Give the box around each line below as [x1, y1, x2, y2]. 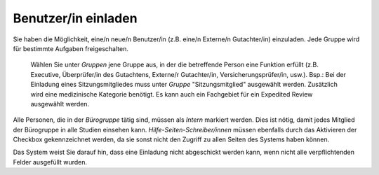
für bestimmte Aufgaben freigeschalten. [13, 44, 129, 52]
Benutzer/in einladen [13, 10, 138, 26]
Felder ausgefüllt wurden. [13, 157, 88, 166]
